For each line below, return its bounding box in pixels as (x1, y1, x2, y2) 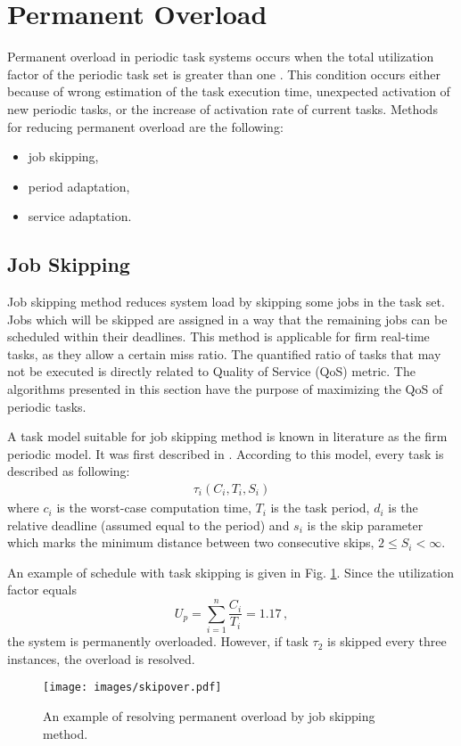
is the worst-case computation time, (56, 498, 251, 517)
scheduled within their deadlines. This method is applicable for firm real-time (7, 327, 430, 346)
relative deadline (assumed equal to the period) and (7, 515, 290, 534)
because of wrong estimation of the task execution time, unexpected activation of (7, 82, 450, 101)
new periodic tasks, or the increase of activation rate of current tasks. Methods (7, 99, 438, 118)
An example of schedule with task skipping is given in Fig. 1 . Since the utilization (7, 562, 455, 581)
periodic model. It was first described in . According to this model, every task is (7, 444, 444, 463)
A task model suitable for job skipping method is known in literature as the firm (7, 427, 448, 446)
